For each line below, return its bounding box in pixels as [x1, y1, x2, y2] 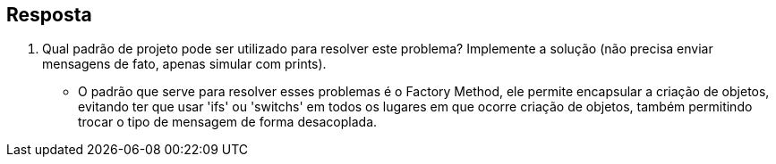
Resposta [6, 4, 92, 26]
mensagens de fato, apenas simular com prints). [42, 56, 327, 72]
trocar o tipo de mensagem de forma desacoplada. [78, 114, 378, 130]
